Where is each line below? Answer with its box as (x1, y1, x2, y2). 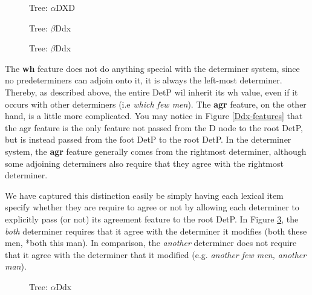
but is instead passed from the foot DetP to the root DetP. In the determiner (5, 133, 291, 146)
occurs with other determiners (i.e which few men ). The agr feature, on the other (5, 97, 307, 110)
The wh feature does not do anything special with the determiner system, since (5, 62, 300, 74)
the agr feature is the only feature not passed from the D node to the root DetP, (5, 121, 303, 134)
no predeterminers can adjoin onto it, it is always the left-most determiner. (5, 74, 282, 86)
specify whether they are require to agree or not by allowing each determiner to (5, 201, 299, 213)
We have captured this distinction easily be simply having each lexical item (5, 189, 284, 201)
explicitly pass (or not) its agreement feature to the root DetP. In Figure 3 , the (5, 212, 299, 225)
